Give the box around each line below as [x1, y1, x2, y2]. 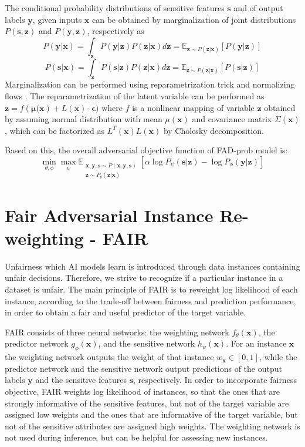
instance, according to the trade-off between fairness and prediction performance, [5, 294, 296, 307]
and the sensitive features [35, 374, 127, 386]
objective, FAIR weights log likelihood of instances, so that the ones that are [5, 385, 280, 398]
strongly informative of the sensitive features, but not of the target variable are [5, 396, 289, 409]
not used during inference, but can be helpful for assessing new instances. [5, 431, 268, 443]
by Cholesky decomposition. [163, 124, 264, 136]
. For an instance [226, 337, 287, 349]
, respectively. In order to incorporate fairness [133, 374, 297, 386]
